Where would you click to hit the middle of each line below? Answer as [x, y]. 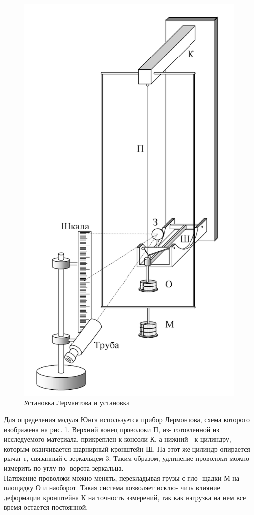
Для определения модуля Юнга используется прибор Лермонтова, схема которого [127, 420]
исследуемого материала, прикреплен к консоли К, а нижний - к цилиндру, [118, 439]
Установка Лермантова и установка [77, 403]
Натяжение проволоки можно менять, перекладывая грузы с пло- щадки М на [122, 478]
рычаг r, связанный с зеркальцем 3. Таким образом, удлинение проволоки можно [127, 458]
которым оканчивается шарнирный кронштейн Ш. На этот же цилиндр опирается [127, 448]
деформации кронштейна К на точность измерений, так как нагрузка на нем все [125, 497]
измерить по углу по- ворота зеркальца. [64, 468]
